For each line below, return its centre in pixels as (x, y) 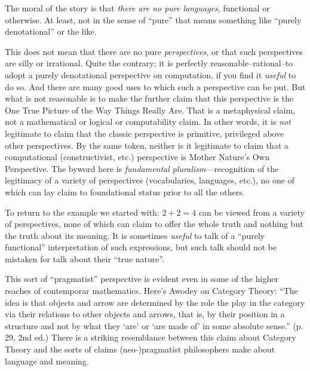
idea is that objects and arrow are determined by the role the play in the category (155, 302)
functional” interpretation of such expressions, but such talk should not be (141, 247)
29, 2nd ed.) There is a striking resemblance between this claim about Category (151, 337)
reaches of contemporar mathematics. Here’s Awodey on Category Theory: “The (151, 291)
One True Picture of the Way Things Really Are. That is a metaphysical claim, (150, 110)
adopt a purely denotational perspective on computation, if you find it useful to (151, 74)
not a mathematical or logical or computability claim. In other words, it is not (148, 122)
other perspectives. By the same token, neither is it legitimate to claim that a (147, 145)
